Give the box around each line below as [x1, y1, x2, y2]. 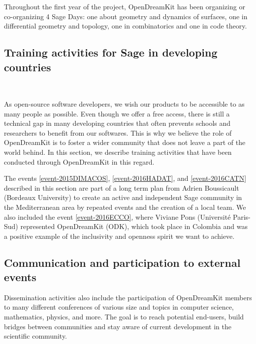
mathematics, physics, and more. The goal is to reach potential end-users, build [4, 312, 244, 322]
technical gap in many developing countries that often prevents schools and [4, 118, 231, 128]
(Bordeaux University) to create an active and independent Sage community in [4, 192, 242, 202]
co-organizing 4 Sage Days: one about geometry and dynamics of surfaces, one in [4, 11, 248, 21]
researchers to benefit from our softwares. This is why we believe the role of [4, 127, 232, 138]
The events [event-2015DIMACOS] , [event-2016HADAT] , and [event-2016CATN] [4, 173, 247, 183]
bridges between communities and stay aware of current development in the [4, 321, 231, 331]
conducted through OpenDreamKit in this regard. [4, 156, 155, 167]
